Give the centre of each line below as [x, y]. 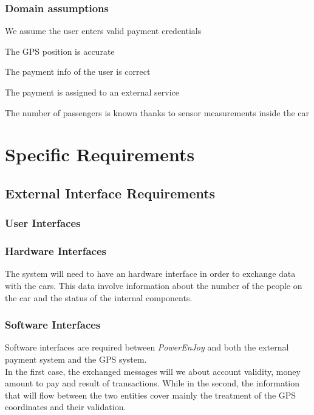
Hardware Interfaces [56, 251]
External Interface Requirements [110, 193]
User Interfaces [43, 223]
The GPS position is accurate [60, 51]
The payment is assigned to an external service [92, 92]
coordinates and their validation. [66, 407]
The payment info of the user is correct [78, 71]
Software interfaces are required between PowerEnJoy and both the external [147, 347]
